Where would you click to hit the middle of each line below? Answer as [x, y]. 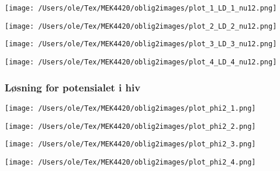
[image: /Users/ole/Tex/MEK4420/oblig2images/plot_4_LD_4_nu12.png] [141, 62]
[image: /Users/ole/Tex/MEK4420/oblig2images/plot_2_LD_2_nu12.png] [141, 26]
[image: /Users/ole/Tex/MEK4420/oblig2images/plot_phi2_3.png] [130, 144]
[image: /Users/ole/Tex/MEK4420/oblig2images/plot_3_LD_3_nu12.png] [141, 44]
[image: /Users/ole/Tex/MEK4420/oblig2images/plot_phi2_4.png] [130, 162]
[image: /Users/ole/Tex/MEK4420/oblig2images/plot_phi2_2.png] [130, 126]
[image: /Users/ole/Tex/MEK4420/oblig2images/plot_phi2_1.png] [130, 108]
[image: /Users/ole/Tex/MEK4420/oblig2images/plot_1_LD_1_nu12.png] [141, 8]
